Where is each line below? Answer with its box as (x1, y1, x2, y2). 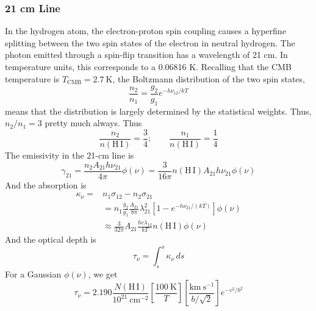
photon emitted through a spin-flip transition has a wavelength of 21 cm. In (5, 48, 288, 61)
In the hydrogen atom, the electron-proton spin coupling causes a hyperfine (5, 24, 286, 37)
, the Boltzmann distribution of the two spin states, (112, 72, 305, 85)
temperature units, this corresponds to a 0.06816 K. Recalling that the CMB (5, 60, 292, 73)
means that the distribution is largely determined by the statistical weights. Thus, (5, 104, 312, 117)
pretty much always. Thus (45, 116, 142, 129)
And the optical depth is (5, 233, 96, 245)
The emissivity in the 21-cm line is (5, 149, 134, 162)
